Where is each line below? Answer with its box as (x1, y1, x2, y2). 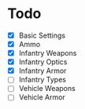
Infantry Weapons (18, 49, 77, 58)
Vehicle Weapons (18, 84, 76, 93)
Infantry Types (18, 75, 66, 85)
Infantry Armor (18, 66, 67, 75)
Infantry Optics (18, 57, 68, 67)
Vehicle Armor (18, 93, 66, 102)
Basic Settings (18, 31, 66, 40)
